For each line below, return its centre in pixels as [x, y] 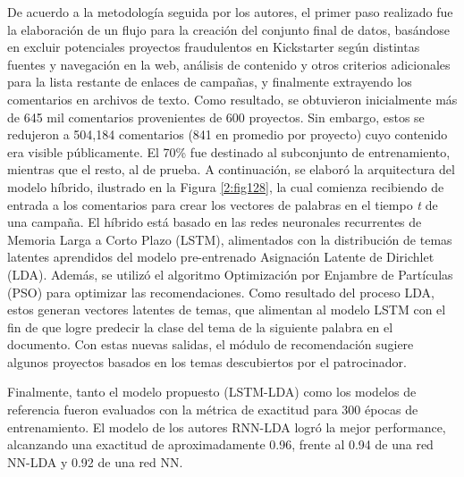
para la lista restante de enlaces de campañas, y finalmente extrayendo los [210, 82]
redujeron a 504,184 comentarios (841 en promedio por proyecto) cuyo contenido [228, 134]
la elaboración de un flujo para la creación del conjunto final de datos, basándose [229, 29]
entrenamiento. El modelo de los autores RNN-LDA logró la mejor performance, [227, 427]
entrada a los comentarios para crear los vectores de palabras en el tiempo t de [223, 204]
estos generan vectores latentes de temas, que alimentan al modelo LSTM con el [227, 310]
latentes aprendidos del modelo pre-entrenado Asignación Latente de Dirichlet [221, 257]
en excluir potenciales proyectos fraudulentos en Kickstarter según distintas [214, 47]
